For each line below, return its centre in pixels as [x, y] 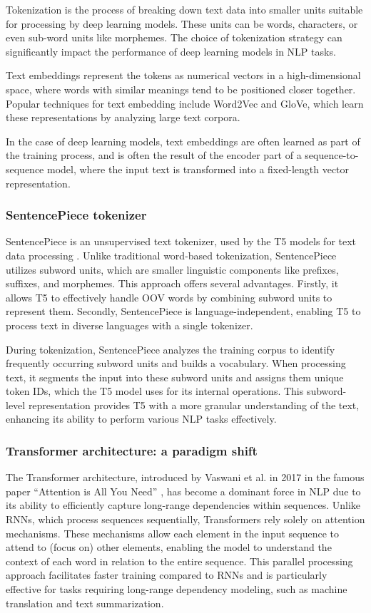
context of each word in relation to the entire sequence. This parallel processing [179, 561]
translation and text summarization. [85, 603]
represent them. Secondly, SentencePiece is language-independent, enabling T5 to [183, 311]
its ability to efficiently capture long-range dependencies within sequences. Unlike [183, 505]
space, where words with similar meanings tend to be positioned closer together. [181, 89]
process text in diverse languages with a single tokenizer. [129, 325]
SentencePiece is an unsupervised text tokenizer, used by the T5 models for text [181, 241]
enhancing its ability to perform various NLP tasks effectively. [141, 419]
